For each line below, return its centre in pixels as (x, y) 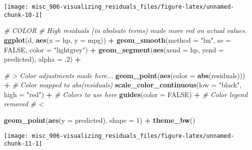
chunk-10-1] (23, 15)
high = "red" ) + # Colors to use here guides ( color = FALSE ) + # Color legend (126, 94)
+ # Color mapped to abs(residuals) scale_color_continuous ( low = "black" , (123, 85)
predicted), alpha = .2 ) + (43, 59)
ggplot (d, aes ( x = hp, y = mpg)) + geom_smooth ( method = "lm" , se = (117, 40)
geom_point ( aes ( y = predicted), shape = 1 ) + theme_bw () (100, 120)
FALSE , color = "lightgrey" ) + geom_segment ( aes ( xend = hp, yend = (114, 49)
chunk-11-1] (23, 144)
